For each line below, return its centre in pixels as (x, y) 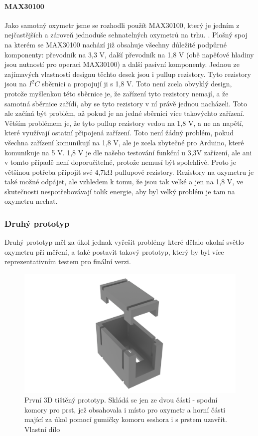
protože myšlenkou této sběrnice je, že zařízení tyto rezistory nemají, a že (117, 93)
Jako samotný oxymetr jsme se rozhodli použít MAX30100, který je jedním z (122, 25)
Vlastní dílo (42, 429)
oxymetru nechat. (31, 201)
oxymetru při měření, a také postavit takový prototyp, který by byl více (114, 251)
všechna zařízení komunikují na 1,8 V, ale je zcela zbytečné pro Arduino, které (124, 142)
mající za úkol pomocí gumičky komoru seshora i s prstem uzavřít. (126, 419)
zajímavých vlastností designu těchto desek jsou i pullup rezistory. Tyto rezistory (128, 74)
